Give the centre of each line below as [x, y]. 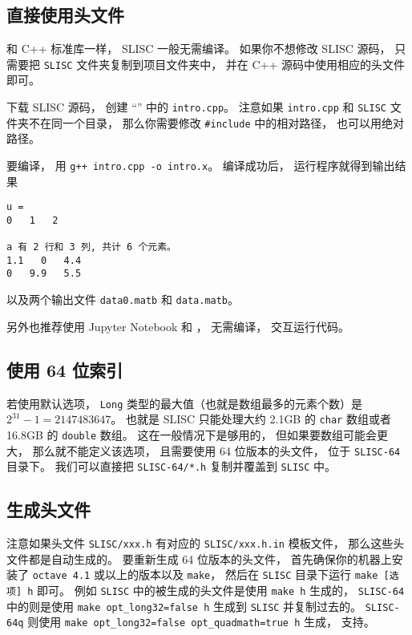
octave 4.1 [61, 576]
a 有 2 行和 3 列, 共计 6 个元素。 [91, 247]
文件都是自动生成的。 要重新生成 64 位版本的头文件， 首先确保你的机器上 [199, 558]
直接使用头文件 [65, 15]
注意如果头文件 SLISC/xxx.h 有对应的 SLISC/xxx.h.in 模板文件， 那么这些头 [206, 543]
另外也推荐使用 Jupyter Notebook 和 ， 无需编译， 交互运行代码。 [178, 326]
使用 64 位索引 [65, 369]
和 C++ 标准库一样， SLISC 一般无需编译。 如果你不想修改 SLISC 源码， [199, 49]
